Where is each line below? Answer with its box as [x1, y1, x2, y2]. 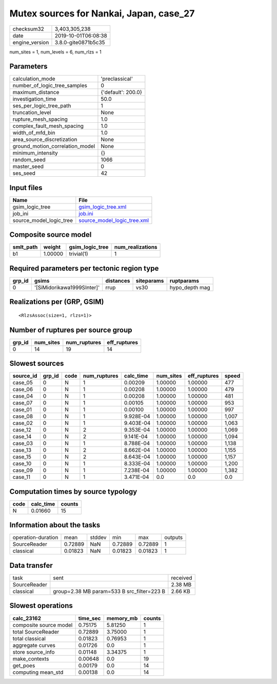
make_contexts [12, 655, 49, 662]
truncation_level [12, 109, 51, 116]
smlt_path [12, 244, 38, 251]
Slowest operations [9, 601, 73, 610]
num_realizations [114, 244, 157, 251]
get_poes [12, 662, 35, 669]
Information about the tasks [9, 521, 101, 529]
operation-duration [12, 534, 58, 541]
